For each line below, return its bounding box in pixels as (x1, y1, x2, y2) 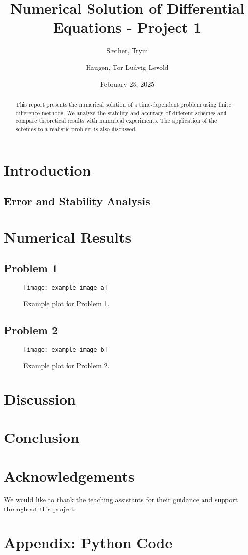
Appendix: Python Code (4, 532, 173, 553)
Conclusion (4, 427, 80, 447)
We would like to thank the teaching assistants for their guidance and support (4, 494, 238, 504)
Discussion (4, 389, 76, 409)
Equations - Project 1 (53, 17, 202, 37)
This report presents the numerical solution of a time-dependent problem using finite (15, 100, 231, 108)
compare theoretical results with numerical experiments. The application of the (15, 116, 217, 125)
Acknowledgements (4, 465, 135, 486)
